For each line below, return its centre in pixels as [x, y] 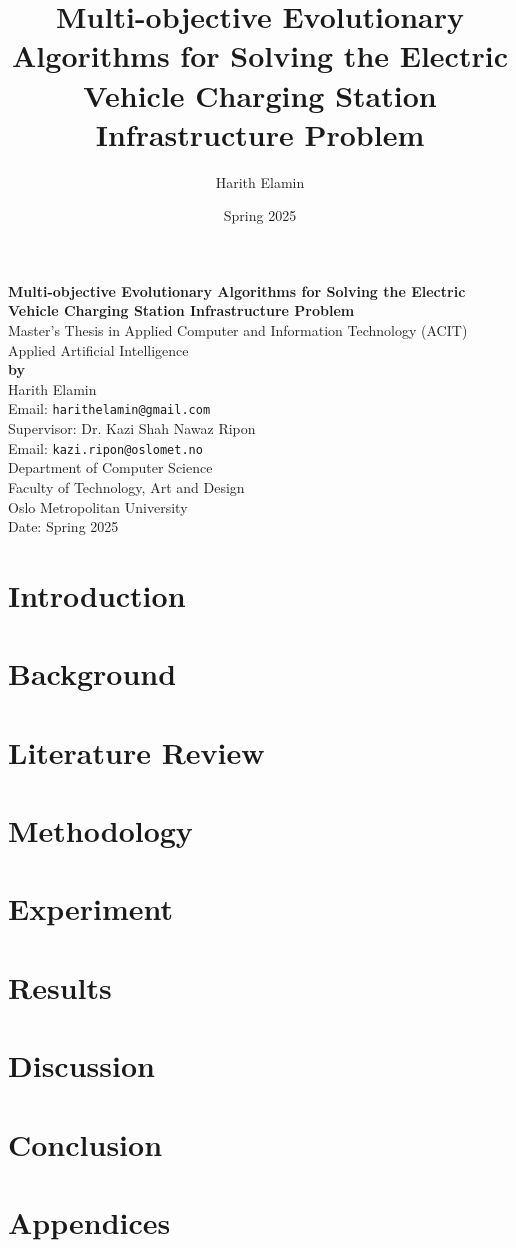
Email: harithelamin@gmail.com [109, 408]
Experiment [91, 908]
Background [92, 673]
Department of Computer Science [110, 467]
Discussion [81, 1065]
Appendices [89, 1221]
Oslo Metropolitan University [98, 506]
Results [60, 986]
